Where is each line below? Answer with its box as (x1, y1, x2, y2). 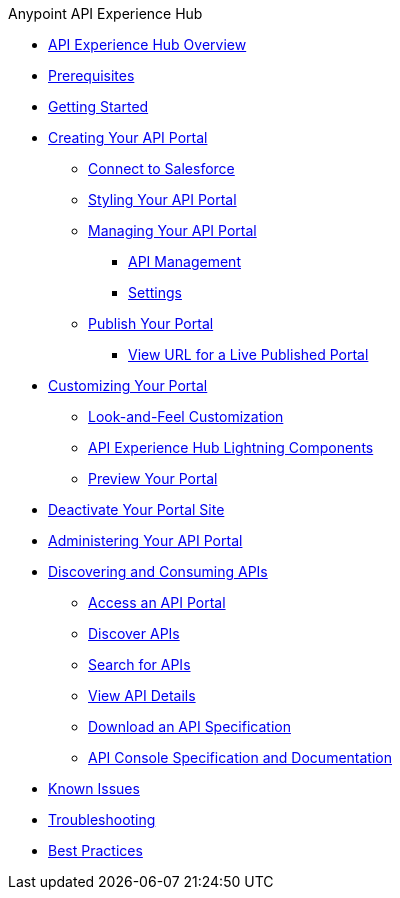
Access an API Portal (88, 594, 226, 611)
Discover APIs (88, 625, 180, 642)
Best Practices (48, 842, 143, 859)
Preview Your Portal (88, 470, 218, 487)
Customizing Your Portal (48, 377, 208, 394)
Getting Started (48, 98, 149, 115)
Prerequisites (48, 67, 135, 84)
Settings (128, 284, 182, 301)
